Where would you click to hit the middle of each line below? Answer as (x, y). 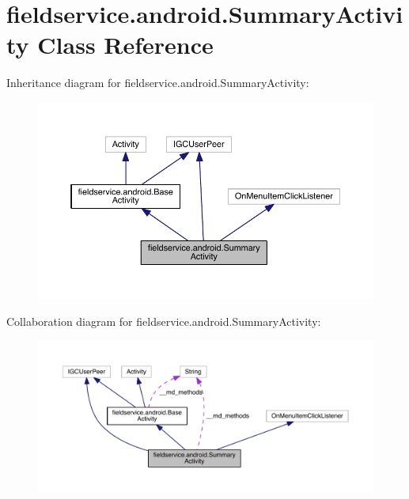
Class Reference (125, 45)
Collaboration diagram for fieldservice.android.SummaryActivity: (164, 321)
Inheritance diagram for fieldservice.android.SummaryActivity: (158, 83)
